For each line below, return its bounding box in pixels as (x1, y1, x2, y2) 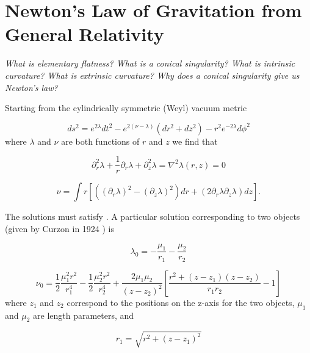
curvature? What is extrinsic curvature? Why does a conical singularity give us (5, 68, 300, 81)
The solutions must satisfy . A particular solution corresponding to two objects (5, 210, 300, 223)
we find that (172, 134, 218, 147)
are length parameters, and (33, 308, 134, 321)
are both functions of (61, 134, 140, 147)
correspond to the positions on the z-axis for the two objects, (67, 296, 295, 308)
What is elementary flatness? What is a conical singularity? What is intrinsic (5, 57, 295, 70)
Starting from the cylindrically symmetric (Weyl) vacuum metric (5, 101, 247, 114)
